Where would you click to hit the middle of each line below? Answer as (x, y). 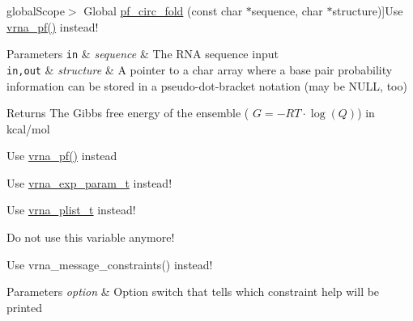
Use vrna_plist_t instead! (71, 210)
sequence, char (287, 11)
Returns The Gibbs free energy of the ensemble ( (128, 113)
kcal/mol (28, 128)
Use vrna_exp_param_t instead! (89, 182)
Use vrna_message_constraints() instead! (110, 264)
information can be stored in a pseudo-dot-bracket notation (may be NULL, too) (207, 85)
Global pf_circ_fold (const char (163, 11)
